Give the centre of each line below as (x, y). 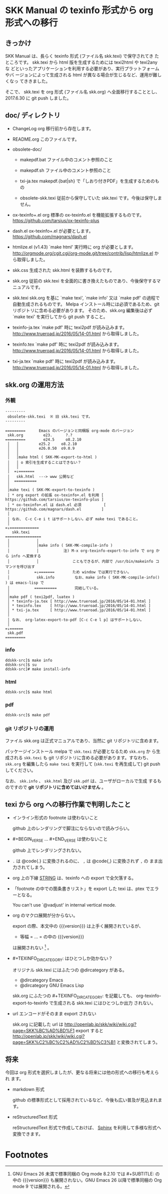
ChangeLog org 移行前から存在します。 (53, 128)
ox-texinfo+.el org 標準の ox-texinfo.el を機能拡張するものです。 (78, 215)
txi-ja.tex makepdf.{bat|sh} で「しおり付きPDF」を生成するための (87, 181)
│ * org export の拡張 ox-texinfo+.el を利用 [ (55, 495)
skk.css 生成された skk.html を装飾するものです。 (63, 270)
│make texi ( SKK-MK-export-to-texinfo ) (51, 490)
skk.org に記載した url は (38, 1024)
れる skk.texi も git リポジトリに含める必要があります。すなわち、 (82, 757)
